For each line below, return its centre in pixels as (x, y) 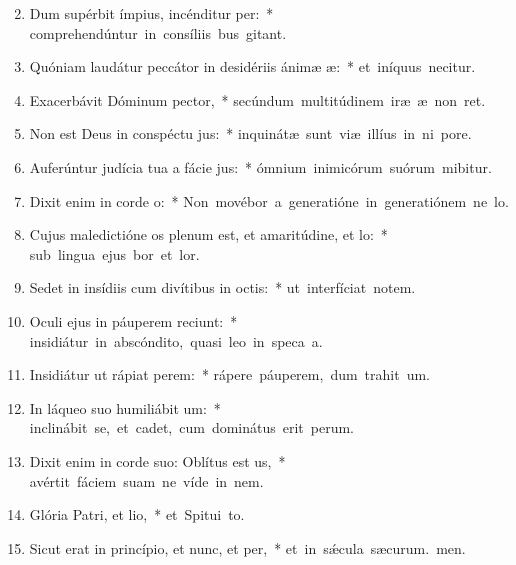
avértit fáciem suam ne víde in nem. (146, 480)
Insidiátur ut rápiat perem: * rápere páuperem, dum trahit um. (229, 374)
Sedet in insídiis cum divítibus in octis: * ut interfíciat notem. (222, 287)
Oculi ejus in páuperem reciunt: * (133, 320)
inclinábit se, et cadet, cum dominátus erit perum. (192, 427)
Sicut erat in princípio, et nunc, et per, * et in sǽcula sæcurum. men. (247, 547)
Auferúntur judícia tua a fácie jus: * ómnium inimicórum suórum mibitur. (260, 166)
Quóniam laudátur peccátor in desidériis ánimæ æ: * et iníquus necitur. (252, 66)
